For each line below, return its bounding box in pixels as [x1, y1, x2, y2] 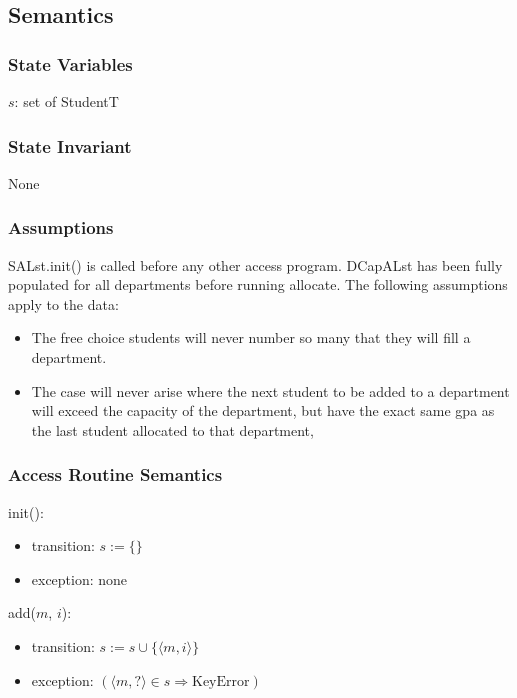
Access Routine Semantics [8, 462, 223, 487]
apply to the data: [8, 293, 119, 314]
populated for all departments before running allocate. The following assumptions [8, 274, 508, 295]
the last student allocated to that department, [31, 419, 314, 440]
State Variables [8, 51, 133, 76]
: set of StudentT [14, 91, 119, 111]
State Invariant [8, 133, 132, 158]
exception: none [31, 568, 128, 589]
